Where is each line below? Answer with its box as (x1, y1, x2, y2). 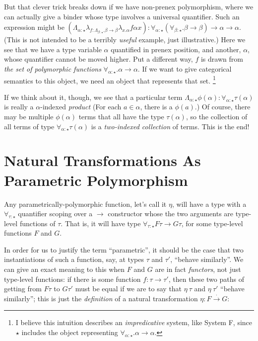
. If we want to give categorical (137, 63, 232, 74)
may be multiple (4, 111, 54, 121)
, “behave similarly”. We (170, 254, 244, 264)
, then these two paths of (168, 273, 244, 284)
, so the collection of (186, 111, 248, 121)
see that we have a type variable (4, 44, 102, 54)
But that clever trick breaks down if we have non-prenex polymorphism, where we (4, 1, 254, 11)
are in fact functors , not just (155, 264, 241, 274)
